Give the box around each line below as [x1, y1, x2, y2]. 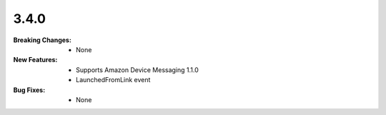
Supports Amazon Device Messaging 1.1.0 [76, 65, 199, 74]
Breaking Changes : [13, 36, 71, 44]
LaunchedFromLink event [76, 76, 151, 84]
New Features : [13, 56, 58, 64]
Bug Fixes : [13, 86, 46, 94]
